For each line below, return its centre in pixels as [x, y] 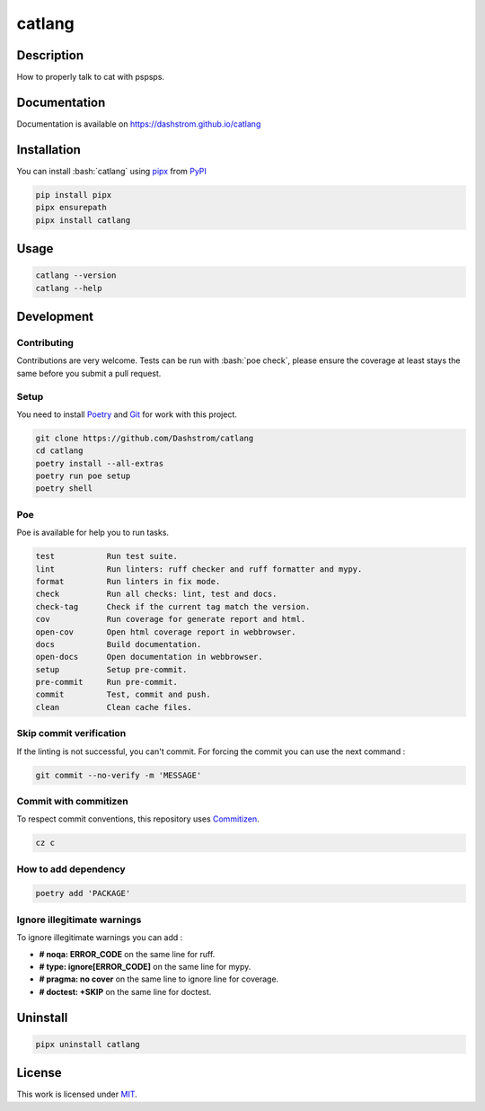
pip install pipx [74, 195]
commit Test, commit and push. [123, 695]
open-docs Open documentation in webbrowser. [150, 657]
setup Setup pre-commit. [111, 669]
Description [50, 55]
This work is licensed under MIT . [77, 1094]
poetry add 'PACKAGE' [83, 893]
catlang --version [76, 276]
